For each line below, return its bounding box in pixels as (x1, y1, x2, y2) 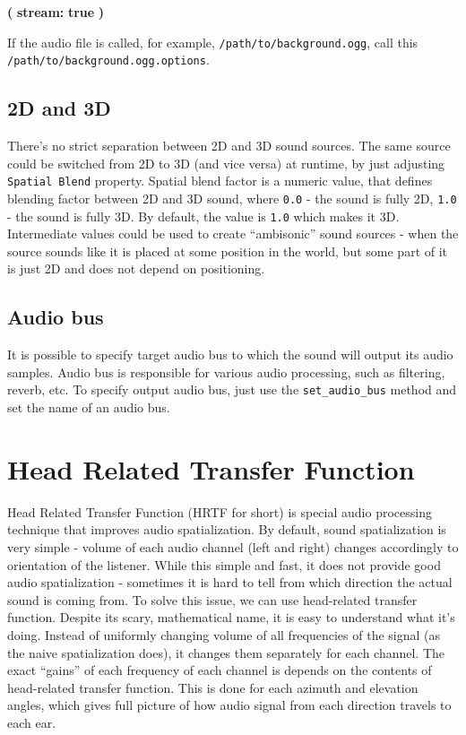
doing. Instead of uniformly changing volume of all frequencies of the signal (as (7, 625, 441, 644)
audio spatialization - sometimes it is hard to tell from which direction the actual (7, 573, 453, 592)
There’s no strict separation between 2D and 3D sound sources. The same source (7, 136, 451, 155)
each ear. (7, 713, 56, 731)
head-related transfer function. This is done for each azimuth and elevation (7, 678, 419, 696)
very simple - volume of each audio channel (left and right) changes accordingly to (7, 538, 459, 556)
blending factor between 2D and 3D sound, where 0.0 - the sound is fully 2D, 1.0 (7, 188, 457, 207)
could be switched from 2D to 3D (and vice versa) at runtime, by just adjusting (7, 153, 445, 172)
